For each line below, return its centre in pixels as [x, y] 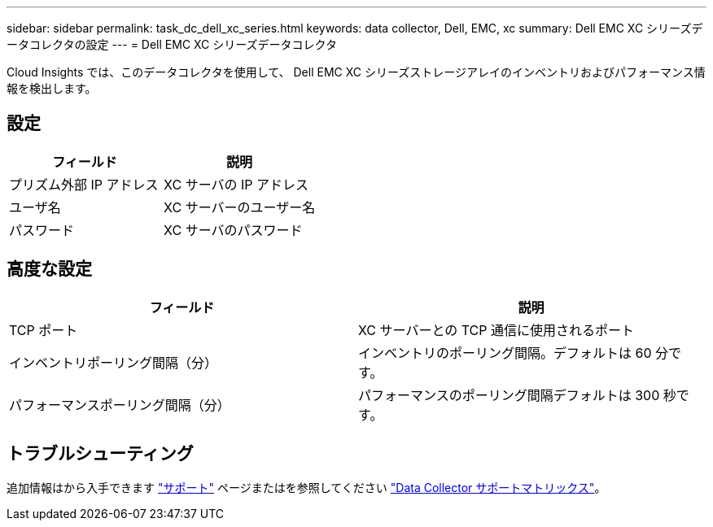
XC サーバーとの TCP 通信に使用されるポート [496, 330]
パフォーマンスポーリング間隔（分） [120, 405]
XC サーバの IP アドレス [236, 184]
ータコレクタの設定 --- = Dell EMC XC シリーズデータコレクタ [172, 44]
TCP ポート [44, 330]
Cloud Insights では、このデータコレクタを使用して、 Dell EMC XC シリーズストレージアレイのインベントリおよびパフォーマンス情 [356, 72]
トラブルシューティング [100, 454]
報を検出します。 [52, 88]
